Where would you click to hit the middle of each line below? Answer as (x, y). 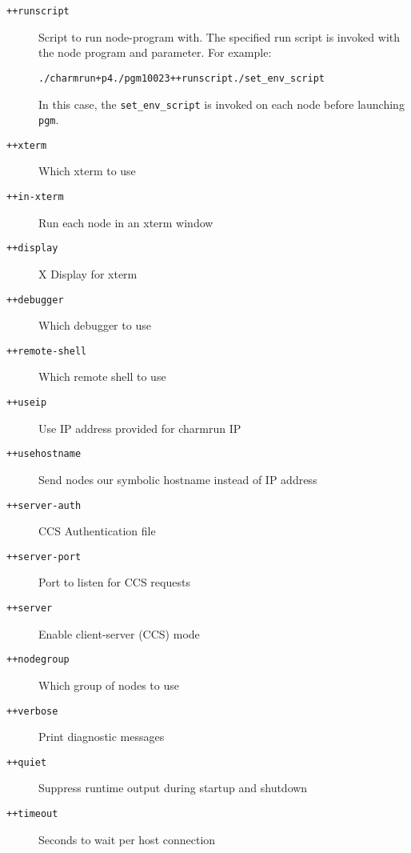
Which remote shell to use (102, 376)
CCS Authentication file (97, 531)
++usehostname (44, 454)
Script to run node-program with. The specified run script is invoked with (219, 36)
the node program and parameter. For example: (155, 52)
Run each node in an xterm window (126, 222)
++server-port (44, 557)
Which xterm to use (87, 171)
